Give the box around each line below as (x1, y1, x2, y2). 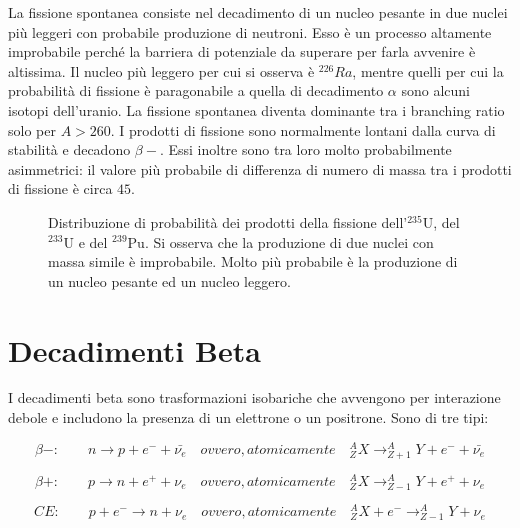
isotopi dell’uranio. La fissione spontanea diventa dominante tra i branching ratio (8, 99, 505, 120)
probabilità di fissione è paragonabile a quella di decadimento (8, 80, 384, 101)
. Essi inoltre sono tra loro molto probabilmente (159, 139, 452, 160)
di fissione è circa (8, 178, 113, 199)
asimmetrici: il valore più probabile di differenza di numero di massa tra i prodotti (8, 158, 512, 179)
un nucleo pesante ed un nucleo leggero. (48, 270, 291, 291)
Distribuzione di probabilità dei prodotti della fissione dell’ (48, 211, 408, 232)
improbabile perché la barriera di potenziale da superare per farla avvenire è (8, 41, 476, 62)
